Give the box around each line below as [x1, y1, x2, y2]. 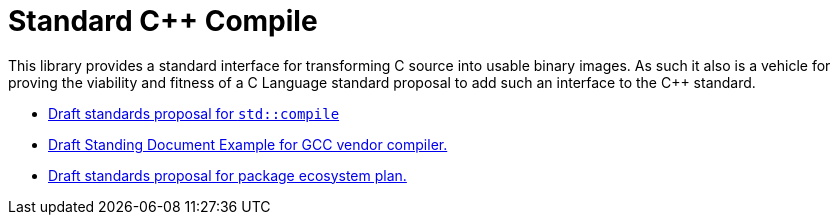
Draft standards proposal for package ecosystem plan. [48, 166, 407, 184]
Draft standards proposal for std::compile [48, 104, 340, 122]
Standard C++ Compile [8, 4, 318, 38]
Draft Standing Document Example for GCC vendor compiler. [48, 135, 448, 153]
